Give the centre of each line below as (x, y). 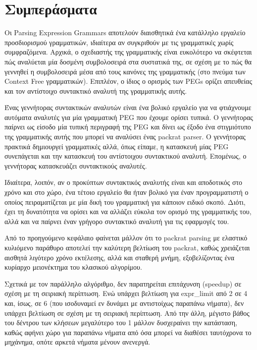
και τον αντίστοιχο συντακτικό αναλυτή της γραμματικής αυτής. (96, 90)
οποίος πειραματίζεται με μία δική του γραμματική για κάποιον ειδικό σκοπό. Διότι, (125, 202)
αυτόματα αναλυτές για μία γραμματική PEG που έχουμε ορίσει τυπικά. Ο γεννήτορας (129, 117)
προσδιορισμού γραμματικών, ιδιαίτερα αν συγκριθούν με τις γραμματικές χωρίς (119, 42)
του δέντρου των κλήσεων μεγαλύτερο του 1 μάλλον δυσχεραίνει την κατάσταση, (121, 322)
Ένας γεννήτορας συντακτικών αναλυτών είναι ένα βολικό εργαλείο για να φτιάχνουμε (128, 107)
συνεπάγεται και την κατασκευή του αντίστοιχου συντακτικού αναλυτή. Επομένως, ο (126, 156)
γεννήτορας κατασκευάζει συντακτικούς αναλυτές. (76, 165)
